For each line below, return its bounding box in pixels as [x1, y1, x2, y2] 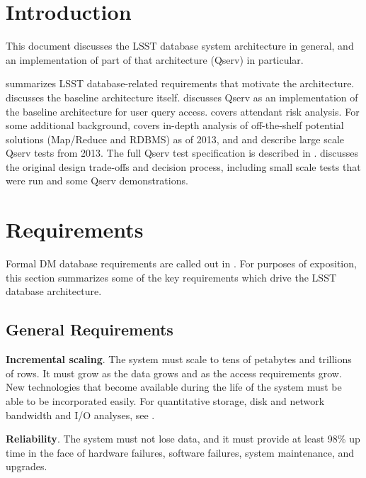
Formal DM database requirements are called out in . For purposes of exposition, [6, 256, 357, 271]
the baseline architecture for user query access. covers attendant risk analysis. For [6, 104, 360, 118]
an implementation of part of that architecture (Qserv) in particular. [6, 52, 304, 67]
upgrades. [6, 459, 47, 474]
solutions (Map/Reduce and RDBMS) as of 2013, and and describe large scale [6, 131, 345, 146]
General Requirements [6, 318, 173, 340]
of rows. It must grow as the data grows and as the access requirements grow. [6, 365, 342, 380]
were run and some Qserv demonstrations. [6, 173, 188, 188]
